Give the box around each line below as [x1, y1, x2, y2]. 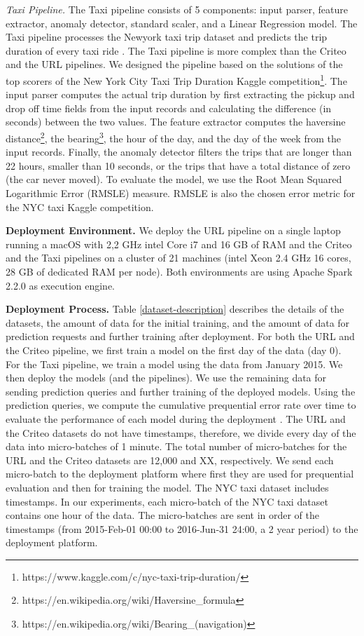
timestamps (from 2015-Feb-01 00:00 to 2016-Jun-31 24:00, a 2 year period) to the [6, 521, 358, 536]
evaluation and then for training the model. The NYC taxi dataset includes [6, 480, 329, 494]
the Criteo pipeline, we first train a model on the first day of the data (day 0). [6, 342, 342, 357]
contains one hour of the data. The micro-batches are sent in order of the [6, 508, 320, 522]
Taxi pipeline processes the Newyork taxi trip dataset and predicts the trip [6, 29, 328, 44]
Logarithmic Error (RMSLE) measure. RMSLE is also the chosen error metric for [6, 186, 356, 201]
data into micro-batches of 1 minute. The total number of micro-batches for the [6, 439, 347, 454]
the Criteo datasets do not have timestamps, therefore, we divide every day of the [6, 425, 356, 440]
